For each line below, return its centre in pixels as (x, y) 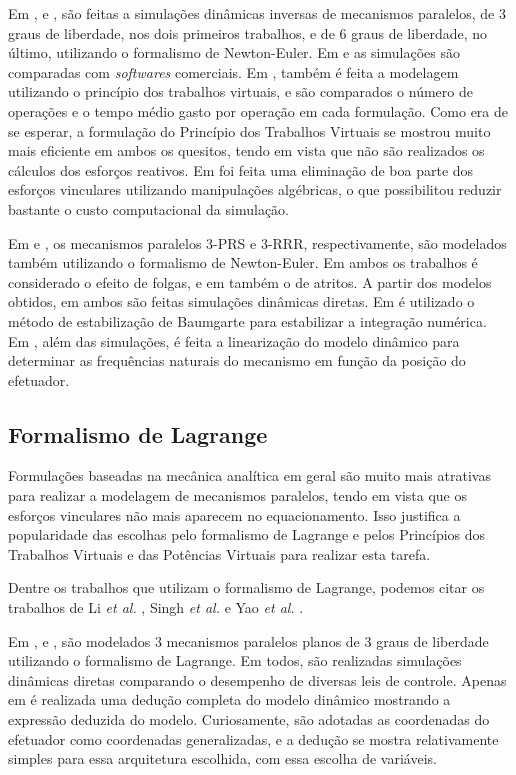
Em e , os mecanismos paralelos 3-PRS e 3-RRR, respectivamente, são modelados (257, 242)
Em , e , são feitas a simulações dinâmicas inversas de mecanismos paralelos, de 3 (257, 13)
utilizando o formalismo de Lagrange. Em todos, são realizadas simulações (235, 660)
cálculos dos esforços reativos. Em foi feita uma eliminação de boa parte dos (241, 169)
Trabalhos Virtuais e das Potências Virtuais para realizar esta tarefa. (219, 553)
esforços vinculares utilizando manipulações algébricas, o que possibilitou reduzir (255, 189)
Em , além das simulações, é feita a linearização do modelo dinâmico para (234, 340)
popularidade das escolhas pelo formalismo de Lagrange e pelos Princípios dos (247, 534)
